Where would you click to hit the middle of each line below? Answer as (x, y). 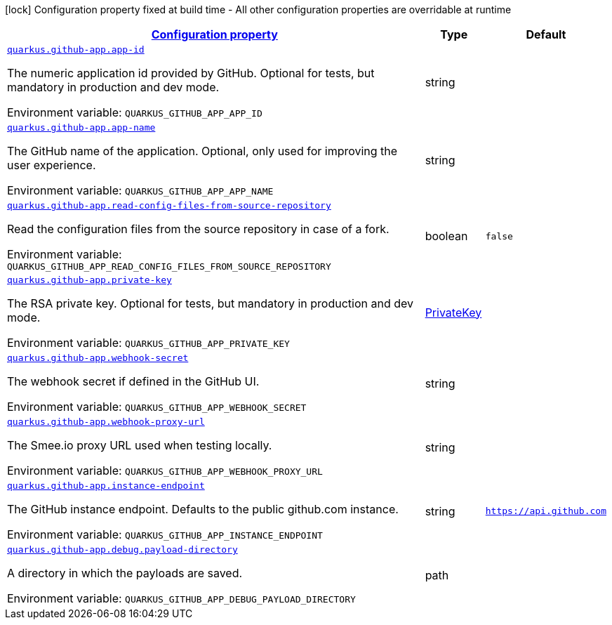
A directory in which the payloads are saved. (125, 573)
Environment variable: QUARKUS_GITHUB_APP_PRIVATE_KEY (148, 343)
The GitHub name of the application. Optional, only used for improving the (202, 151)
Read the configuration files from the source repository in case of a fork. (198, 229)
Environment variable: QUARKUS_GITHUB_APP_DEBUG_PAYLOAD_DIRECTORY (181, 598)
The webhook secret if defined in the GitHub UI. (133, 381)
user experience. (52, 165)
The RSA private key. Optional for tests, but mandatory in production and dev (211, 303)
